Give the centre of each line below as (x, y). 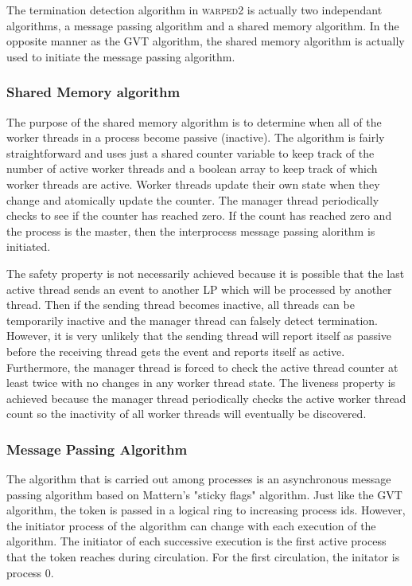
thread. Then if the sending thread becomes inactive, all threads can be (181, 305)
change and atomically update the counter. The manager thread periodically (193, 199)
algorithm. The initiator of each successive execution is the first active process (196, 541)
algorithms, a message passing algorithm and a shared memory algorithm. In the (203, 25)
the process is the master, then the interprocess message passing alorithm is (191, 230)
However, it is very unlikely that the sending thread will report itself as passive (199, 336)
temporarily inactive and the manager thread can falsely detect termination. (192, 320)
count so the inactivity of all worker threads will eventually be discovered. (187, 414)
